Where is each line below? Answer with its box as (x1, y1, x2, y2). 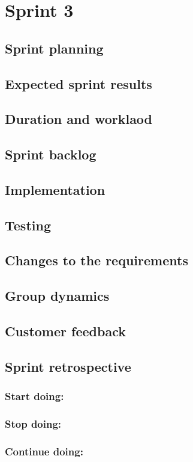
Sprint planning (5, 38, 104, 57)
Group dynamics (5, 286, 110, 305)
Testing (5, 215, 51, 234)
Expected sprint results (5, 74, 152, 93)
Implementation (5, 180, 105, 199)
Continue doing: (5, 443, 83, 458)
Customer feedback (5, 322, 126, 340)
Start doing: (5, 389, 64, 404)
